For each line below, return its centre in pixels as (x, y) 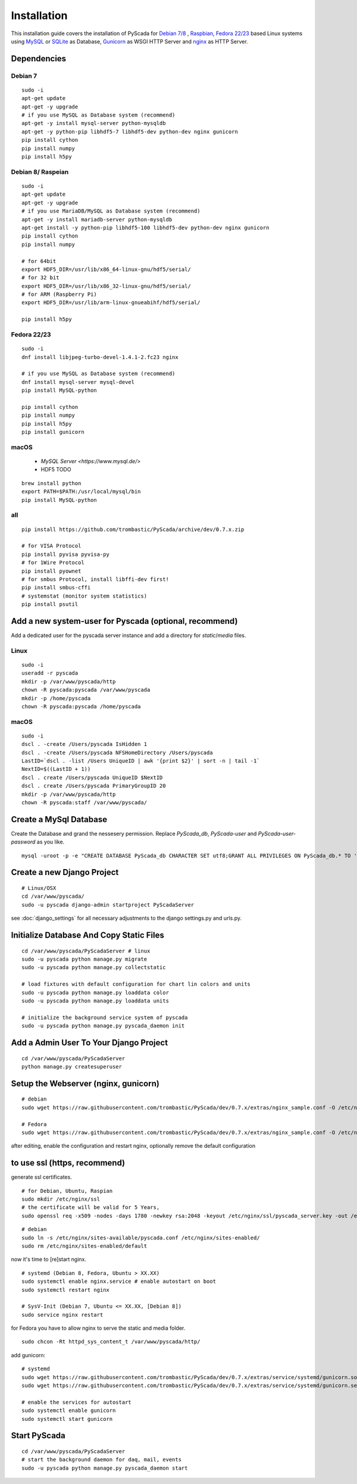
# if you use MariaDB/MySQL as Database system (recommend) (111, 211)
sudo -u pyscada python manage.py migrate (84, 959)
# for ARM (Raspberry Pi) (59, 294)
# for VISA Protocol (51, 546)
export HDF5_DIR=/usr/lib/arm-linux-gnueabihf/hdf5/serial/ (111, 303)
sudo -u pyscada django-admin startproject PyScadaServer (108, 905)
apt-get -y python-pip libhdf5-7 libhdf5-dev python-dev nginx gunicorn (130, 132)
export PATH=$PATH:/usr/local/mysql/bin (81, 492)
